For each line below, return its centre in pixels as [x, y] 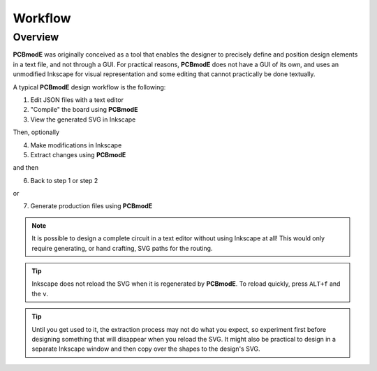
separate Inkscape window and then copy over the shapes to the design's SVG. [146, 349]
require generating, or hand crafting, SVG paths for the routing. [122, 248]
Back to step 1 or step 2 [64, 180]
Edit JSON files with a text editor [77, 100]
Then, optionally [36, 132]
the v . [40, 293]
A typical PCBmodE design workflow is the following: [89, 87]
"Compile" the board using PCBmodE [84, 110]
